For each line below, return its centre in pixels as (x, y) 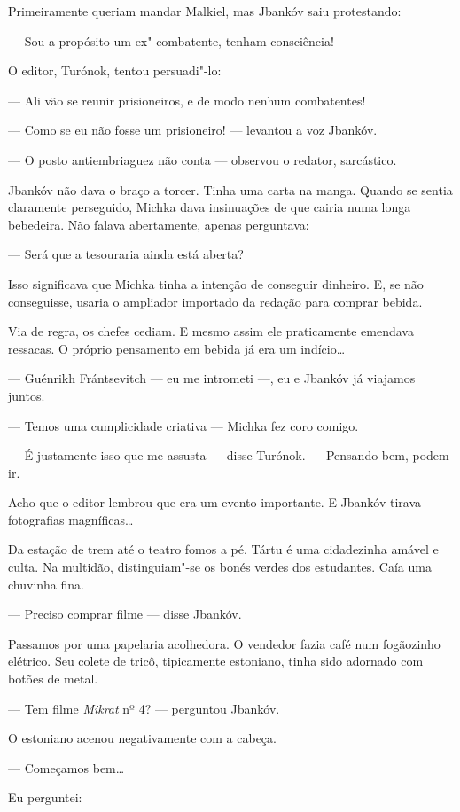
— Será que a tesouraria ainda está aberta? (126, 254)
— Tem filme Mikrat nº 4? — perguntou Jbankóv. (144, 708)
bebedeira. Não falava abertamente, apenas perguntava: (159, 224)
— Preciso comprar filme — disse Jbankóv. (125, 614)
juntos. (27, 395)
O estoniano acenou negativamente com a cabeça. (142, 738)
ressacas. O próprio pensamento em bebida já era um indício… (177, 348)
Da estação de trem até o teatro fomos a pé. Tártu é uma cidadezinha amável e (223, 549)
